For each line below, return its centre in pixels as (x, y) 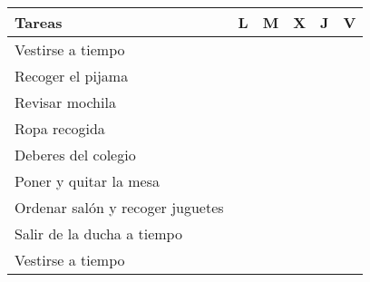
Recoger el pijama (72, 76)
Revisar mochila (65, 102)
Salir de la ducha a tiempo (98, 233)
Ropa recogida (60, 128)
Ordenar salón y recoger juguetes (119, 207)
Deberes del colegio (75, 155)
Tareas (39, 22)
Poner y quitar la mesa (87, 181)
